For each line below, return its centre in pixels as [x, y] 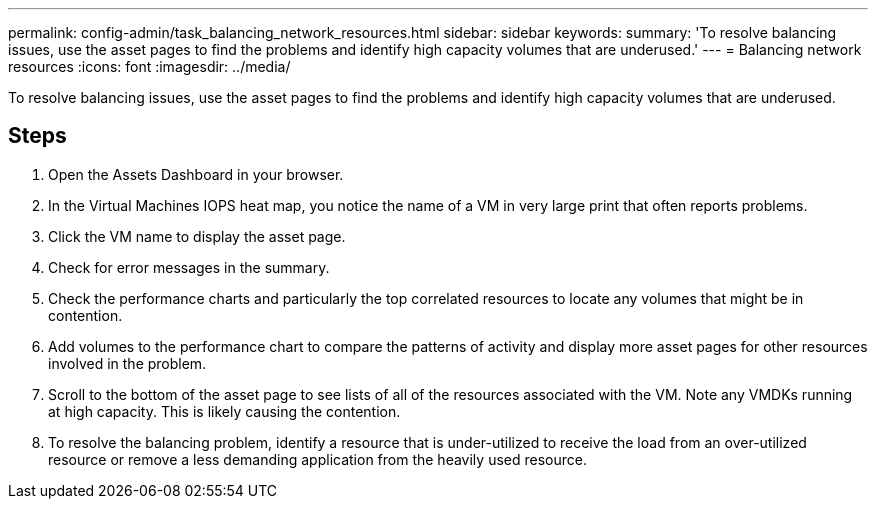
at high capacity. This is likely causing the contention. [224, 411]
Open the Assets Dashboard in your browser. [196, 174]
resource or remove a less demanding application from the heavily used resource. [317, 459]
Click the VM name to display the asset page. [197, 236]
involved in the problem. [127, 363]
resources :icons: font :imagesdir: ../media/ [149, 66]
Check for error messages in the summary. [189, 267]
